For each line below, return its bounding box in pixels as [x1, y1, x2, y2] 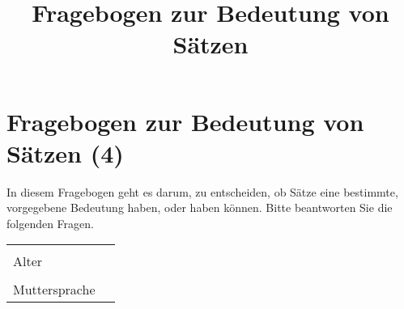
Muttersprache [13, 280, 96, 299]
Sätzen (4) [6, 136, 124, 169]
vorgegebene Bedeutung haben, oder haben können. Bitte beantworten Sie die [6, 199, 393, 216]
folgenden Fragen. [6, 214, 94, 231]
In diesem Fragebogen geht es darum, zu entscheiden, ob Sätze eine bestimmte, [6, 183, 398, 200]
